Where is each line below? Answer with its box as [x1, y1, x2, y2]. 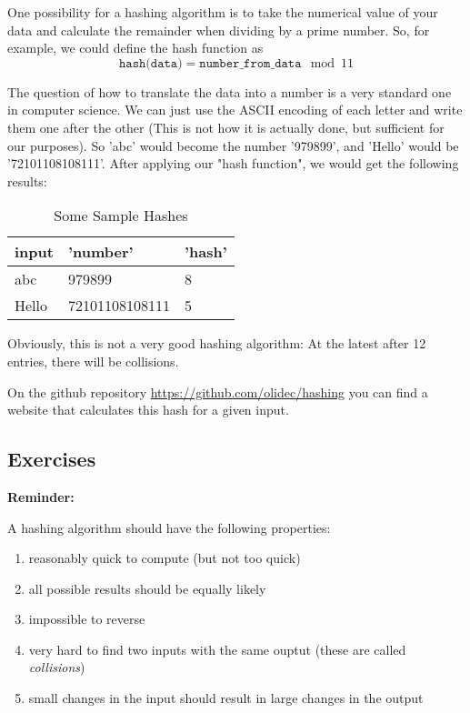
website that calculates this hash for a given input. [7, 400, 289, 419]
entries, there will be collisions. [7, 351, 179, 370]
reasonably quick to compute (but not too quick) [28, 548, 301, 567]
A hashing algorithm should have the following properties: [7, 517, 331, 537]
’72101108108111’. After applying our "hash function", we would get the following [7, 154, 459, 173]
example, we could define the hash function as [7, 38, 264, 57]
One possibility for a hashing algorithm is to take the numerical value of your [7, 3, 438, 21]
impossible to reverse [28, 609, 145, 628]
